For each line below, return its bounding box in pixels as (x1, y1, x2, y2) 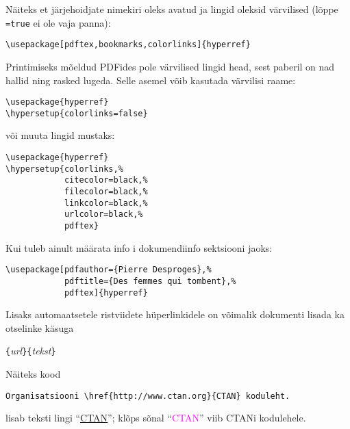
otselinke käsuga (5, 320, 74, 335)
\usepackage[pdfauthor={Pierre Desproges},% (5, 265, 212, 275)
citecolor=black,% (64, 175, 148, 185)
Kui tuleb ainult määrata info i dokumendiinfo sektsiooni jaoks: (5, 240, 273, 255)
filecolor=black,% (64, 186, 148, 196)
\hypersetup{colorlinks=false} (5, 108, 148, 118)
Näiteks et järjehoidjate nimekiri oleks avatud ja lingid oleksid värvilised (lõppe (5, 2, 338, 16)
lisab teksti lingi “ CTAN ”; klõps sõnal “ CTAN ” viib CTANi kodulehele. (5, 411, 306, 425)
